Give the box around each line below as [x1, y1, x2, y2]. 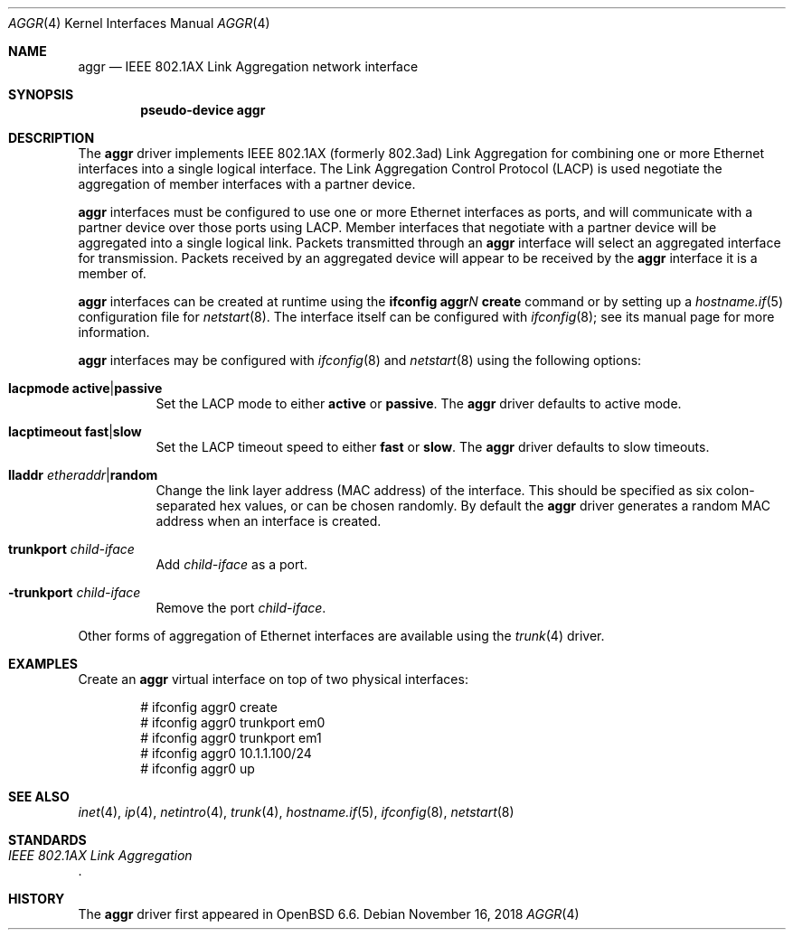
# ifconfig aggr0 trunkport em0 [140, 715, 326, 730]
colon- [715, 483, 755, 498]
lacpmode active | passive [8, 380, 163, 396]
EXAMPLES [8, 656, 78, 671]
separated [156, 498, 216, 513]
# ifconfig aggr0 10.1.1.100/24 [140, 745, 312, 761]
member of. [78, 266, 146, 281]
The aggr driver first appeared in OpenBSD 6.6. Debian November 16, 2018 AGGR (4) [78, 906, 580, 922]
